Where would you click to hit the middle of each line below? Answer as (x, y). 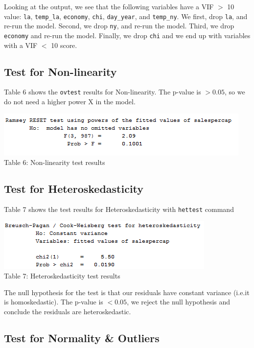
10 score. (64, 45)
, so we (235, 92)
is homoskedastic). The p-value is (54, 302)
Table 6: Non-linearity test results (55, 162)
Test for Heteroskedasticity (74, 189)
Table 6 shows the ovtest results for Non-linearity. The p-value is (103, 92)
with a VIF (21, 45)
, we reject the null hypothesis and (179, 302)
